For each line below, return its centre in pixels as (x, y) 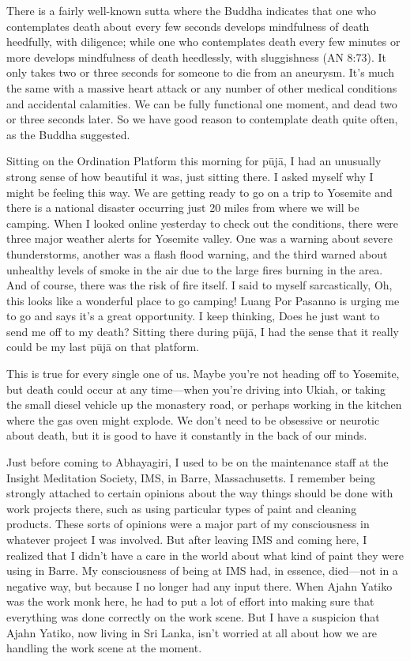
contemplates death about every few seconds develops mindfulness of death (188, 26)
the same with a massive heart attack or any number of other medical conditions (202, 87)
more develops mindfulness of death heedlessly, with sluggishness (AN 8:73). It (196, 57)
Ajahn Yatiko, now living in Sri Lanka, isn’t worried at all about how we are (192, 632)
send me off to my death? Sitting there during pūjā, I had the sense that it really (203, 331)
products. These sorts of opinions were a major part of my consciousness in (188, 524)
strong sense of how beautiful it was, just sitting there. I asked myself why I (190, 176)
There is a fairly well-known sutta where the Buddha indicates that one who (191, 10)
